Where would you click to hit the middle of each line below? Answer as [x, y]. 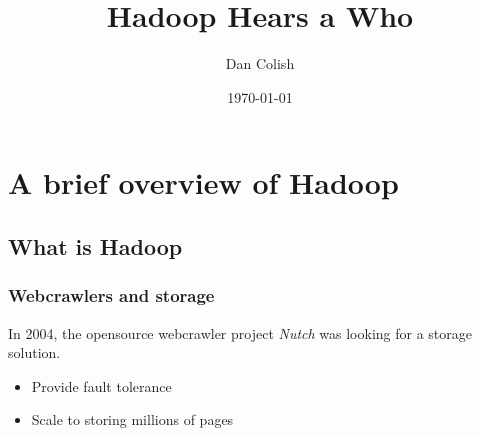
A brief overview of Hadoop [203, 182]
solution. [34, 352]
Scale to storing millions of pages [132, 419]
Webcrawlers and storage [111, 295]
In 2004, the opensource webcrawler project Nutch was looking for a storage [240, 332]
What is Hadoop [95, 245]
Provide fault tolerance [101, 385]
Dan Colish [260, 63]
